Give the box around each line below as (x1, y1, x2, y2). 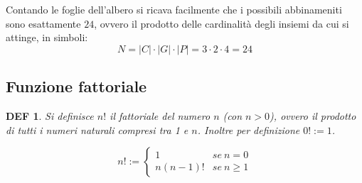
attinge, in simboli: (6, 30, 88, 45)
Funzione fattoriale (6, 75, 147, 97)
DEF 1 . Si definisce (6, 108, 94, 123)
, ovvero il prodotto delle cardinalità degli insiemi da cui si (94, 16, 349, 30)
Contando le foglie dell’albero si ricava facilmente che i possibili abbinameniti (6, 2, 342, 16)
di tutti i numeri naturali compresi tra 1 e (6, 122, 188, 137)
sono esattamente (6, 16, 81, 30)
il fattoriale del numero (110, 108, 211, 123)
